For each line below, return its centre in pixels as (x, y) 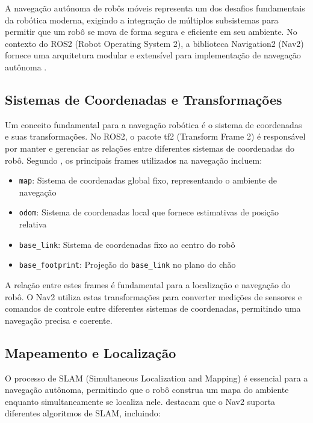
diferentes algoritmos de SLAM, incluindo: (83, 413)
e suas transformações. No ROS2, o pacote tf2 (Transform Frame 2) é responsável (155, 136)
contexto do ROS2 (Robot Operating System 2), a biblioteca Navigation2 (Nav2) (154, 43)
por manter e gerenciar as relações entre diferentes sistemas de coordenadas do (150, 148)
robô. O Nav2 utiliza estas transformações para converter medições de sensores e (153, 296)
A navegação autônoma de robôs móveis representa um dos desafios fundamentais (155, 8)
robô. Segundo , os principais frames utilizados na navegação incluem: (134, 160)
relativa (33, 224)
